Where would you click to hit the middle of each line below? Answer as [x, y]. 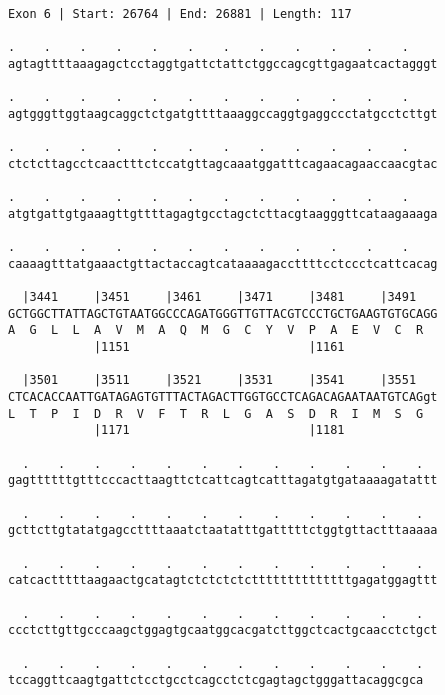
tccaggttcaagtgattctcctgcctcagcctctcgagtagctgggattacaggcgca [216, 680]
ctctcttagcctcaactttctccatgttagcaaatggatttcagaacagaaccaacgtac [223, 163]
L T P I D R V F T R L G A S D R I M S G [216, 413]
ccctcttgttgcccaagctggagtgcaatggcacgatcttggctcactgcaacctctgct [223, 630]
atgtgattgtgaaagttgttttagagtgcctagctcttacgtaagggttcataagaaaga [223, 213]
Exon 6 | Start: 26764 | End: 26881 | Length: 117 [180, 14]
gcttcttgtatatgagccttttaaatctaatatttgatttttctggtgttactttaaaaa [223, 530]
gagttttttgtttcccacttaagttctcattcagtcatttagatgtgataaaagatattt [223, 480]
